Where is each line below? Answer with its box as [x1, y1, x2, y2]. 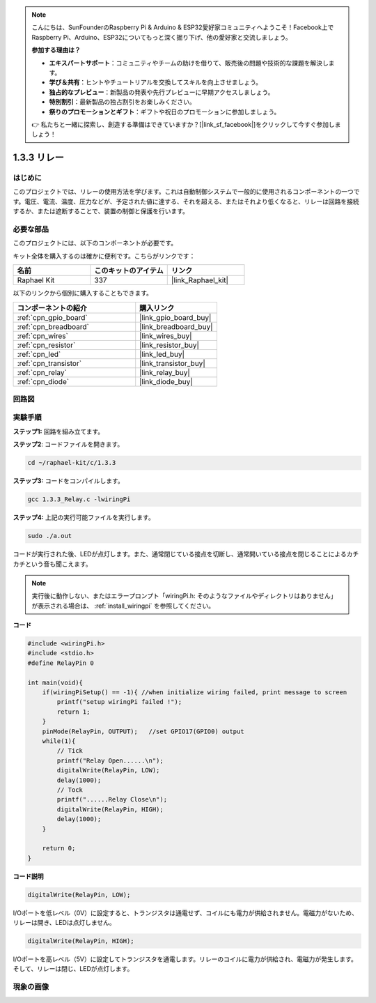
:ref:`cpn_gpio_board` [17, 312, 88, 322]
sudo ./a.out [27, 532, 72, 540]
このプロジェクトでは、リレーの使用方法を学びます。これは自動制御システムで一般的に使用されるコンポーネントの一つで [13, 187, 360, 196]
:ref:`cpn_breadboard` [17, 321, 90, 331]
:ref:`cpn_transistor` [17, 358, 82, 368]
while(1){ [42, 737, 76, 745]
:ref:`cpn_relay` [17, 367, 68, 377]
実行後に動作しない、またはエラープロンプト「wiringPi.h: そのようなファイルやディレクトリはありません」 [31, 592, 337, 600]
